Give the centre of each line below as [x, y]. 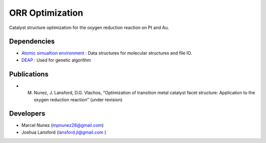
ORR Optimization [46, 13]
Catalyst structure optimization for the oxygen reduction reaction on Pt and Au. [89, 28]
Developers [27, 114]
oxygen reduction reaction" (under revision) [78, 100]
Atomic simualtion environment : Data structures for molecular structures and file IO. [107, 53]
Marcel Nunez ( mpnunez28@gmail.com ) [63, 125]
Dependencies [32, 42]
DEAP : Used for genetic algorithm [56, 60]
